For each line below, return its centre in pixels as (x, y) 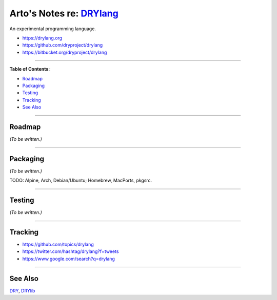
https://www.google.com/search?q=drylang (69, 259)
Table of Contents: (30, 69)
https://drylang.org (42, 38)
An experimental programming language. (53, 29)
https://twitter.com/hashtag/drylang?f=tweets (71, 251)
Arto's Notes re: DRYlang (64, 13)
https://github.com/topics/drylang (58, 244)
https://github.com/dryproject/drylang (63, 45)
